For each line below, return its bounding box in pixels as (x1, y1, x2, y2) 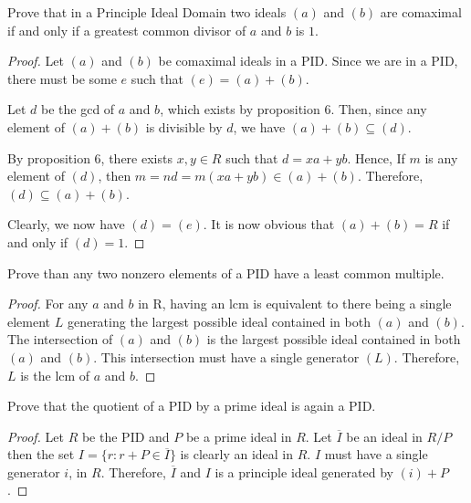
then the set (7, 445, 75, 464)
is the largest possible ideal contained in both (206, 330, 461, 349)
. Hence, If (347, 148, 405, 167)
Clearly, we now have (7, 215, 125, 234)
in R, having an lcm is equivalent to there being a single (138, 294, 452, 313)
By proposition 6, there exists (7, 148, 173, 167)
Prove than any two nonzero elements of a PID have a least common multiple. (7, 263, 445, 282)
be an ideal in (346, 426, 423, 445)
